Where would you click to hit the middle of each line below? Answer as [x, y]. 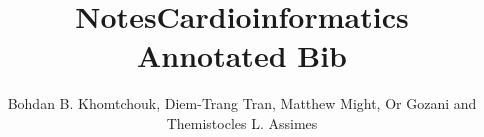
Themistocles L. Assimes [242, 122]
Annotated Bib [241, 55]
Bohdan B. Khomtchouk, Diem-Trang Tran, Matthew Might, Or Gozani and [242, 103]
